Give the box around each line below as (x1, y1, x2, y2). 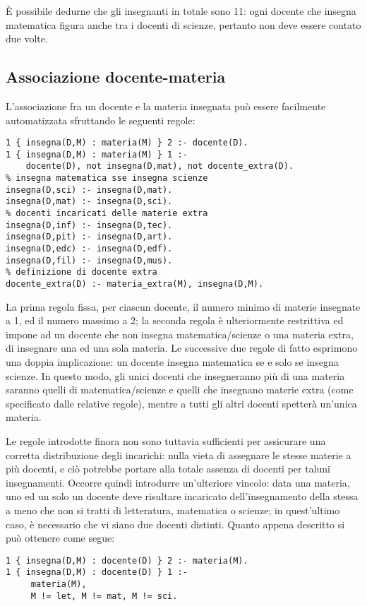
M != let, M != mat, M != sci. (30, 590, 178, 601)
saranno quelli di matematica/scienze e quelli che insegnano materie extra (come (6, 382, 354, 397)
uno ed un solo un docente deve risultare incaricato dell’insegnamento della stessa (6, 489, 359, 504)
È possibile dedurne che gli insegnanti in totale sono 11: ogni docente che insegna (6, 4, 356, 18)
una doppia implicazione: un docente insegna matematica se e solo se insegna (6, 355, 339, 369)
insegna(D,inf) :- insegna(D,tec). (6, 220, 173, 230)
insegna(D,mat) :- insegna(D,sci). (6, 196, 173, 207)
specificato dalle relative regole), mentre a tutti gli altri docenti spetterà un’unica (6, 396, 357, 410)
